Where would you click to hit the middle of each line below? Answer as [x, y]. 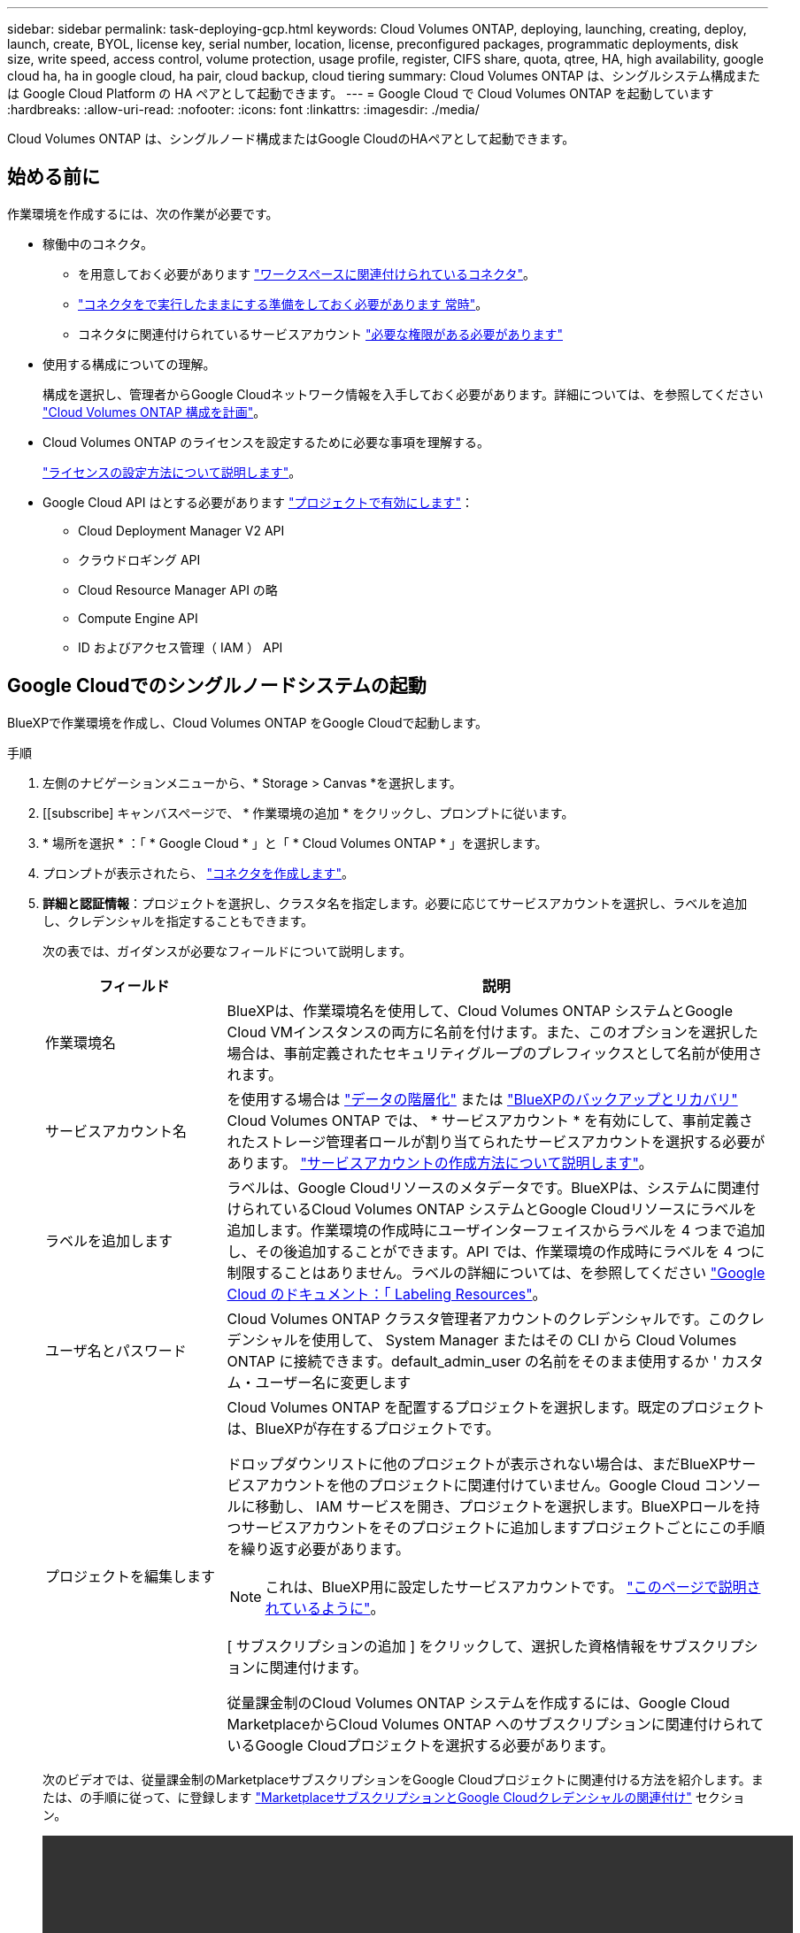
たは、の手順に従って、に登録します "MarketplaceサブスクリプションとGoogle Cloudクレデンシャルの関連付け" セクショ [394, 1797]
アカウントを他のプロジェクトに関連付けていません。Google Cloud [478, 1485]
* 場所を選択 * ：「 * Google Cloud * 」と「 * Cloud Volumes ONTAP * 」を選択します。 [295, 843]
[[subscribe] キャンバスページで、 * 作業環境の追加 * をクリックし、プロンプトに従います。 [308, 812]
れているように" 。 [325, 1608]
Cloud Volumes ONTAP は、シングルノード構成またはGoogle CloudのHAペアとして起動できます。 [291, 139]
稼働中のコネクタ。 [98, 243]
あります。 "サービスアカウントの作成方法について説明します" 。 [440, 1163]
